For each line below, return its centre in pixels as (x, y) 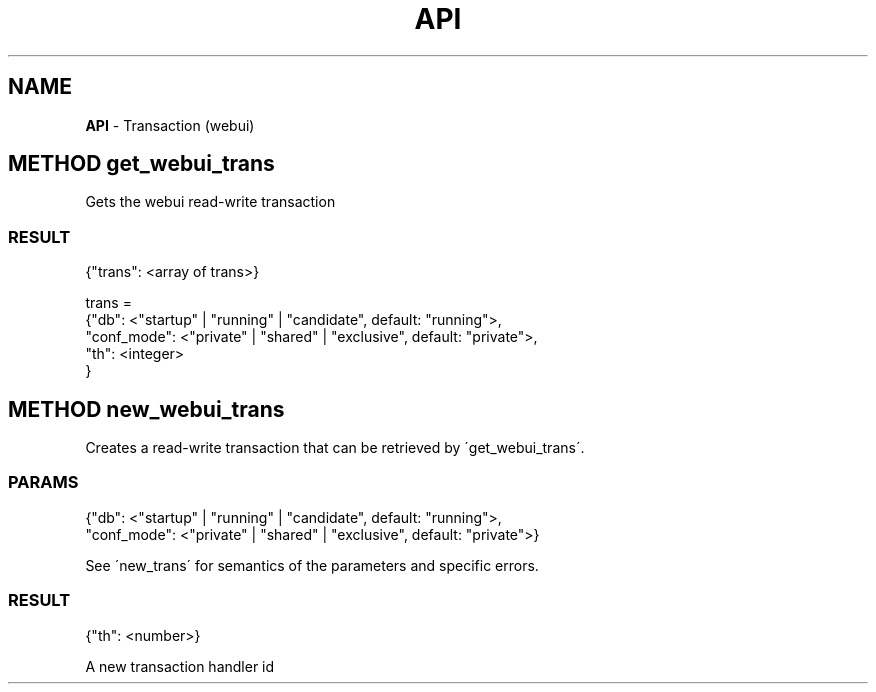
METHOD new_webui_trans (146, 409)
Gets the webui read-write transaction (210, 202)
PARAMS (43, 482)
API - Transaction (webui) (170, 125)
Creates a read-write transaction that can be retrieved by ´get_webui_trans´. (335, 448)
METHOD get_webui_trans (141, 164)
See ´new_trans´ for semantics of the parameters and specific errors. (312, 565)
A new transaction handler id (180, 666)
